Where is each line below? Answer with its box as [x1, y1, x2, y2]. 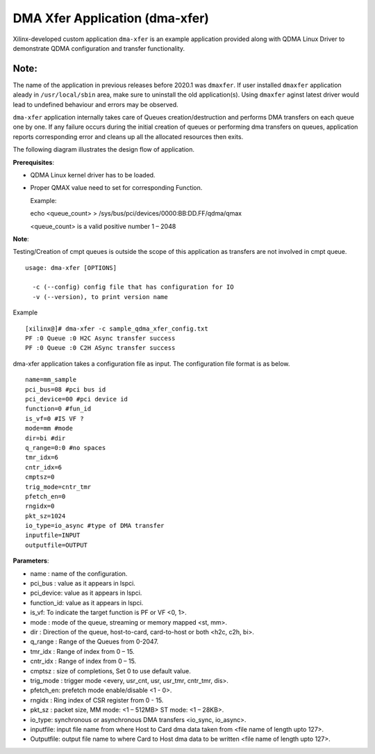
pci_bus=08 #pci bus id [25, 385, 106, 393]
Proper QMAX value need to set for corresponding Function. [30, 184, 203, 192]
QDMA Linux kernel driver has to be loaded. [30, 170, 156, 179]
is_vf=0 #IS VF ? [25, 415, 84, 422]
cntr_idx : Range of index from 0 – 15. [30, 657, 137, 666]
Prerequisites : [12, 158, 55, 166]
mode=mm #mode [25, 424, 73, 433]
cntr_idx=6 [25, 463, 62, 471]
